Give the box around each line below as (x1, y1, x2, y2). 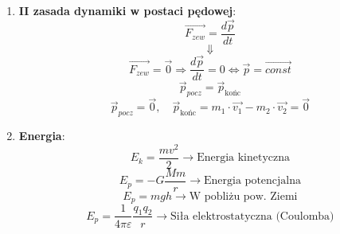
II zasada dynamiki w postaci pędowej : (18, 2, 236, 18)
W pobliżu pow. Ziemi (189, 190, 298, 202)
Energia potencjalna (204, 175, 302, 187)
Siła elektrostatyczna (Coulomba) (170, 210, 334, 222)
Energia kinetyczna (197, 152, 291, 164)
